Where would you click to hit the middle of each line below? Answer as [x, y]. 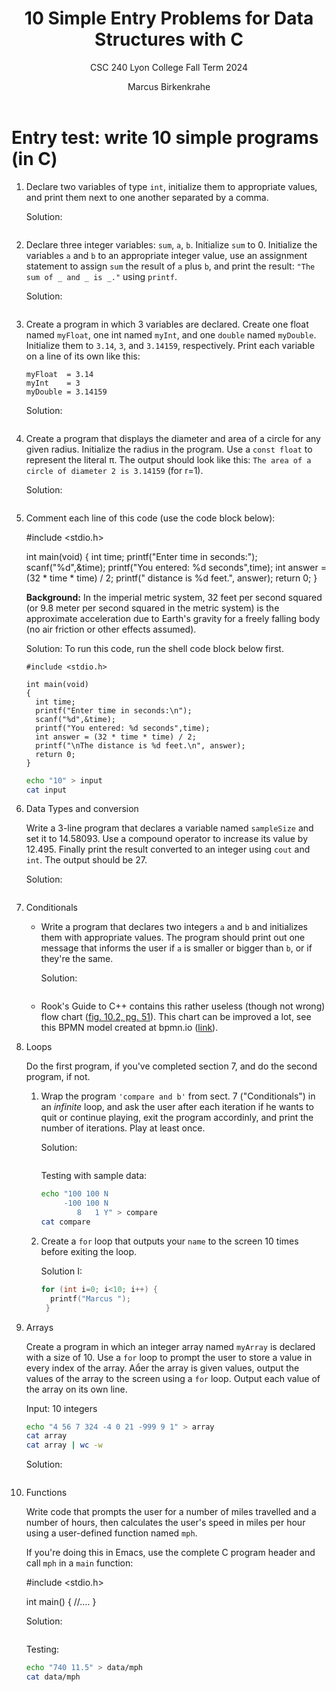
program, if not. [58, 1077]
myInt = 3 [53, 383]
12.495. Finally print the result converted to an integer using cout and [168, 849]
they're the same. [77, 959]
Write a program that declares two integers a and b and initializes [174, 927]
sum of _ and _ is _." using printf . [101, 276]
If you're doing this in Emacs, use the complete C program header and [170, 1553]
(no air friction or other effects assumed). [111, 629]
